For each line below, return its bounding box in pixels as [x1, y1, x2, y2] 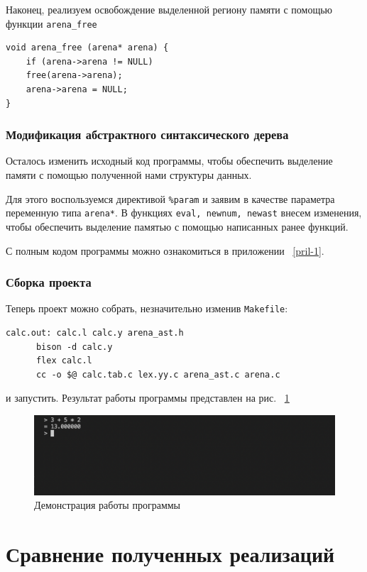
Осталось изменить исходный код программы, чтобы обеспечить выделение [6, 153, 333, 168]
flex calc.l [35, 356, 92, 366]
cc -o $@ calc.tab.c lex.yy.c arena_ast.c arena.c [35, 369, 280, 380]
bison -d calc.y [35, 341, 113, 352]
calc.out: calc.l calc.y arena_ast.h [6, 328, 184, 338]
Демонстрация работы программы [34, 497, 181, 512]
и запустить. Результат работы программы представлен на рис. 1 [6, 390, 290, 405]
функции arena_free [6, 16, 97, 31]
